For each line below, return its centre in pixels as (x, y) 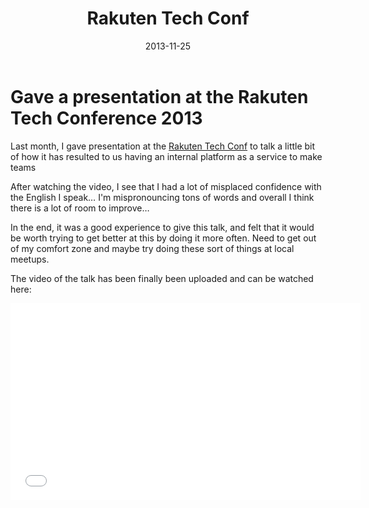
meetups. (30, 259)
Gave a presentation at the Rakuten (159, 96)
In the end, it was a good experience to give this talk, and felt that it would (162, 227)
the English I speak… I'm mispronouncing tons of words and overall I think (162, 197)
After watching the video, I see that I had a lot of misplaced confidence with (166, 186)
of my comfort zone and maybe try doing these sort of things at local (152, 248)
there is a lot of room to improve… (80, 208)
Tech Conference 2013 (106, 118)
